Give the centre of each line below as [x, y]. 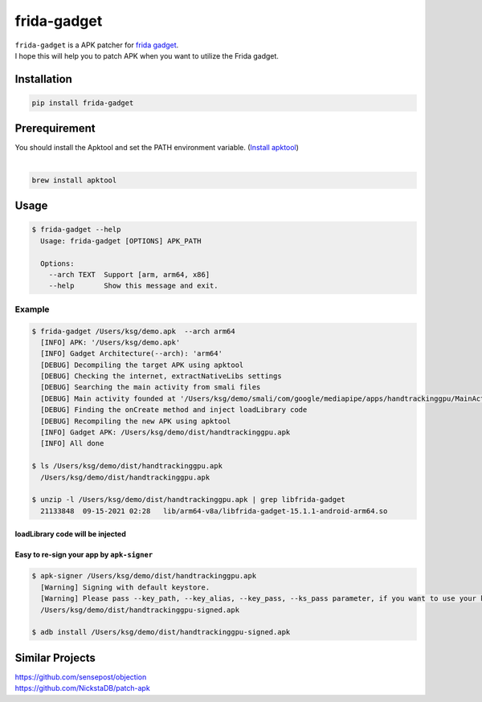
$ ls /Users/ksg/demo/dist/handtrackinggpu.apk [127, 466]
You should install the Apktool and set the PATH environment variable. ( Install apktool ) [157, 148]
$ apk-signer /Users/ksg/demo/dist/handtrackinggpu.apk [144, 576]
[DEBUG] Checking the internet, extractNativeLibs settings [161, 376]
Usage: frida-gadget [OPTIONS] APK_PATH [121, 241]
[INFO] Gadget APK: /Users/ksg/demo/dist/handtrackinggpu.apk [165, 433]
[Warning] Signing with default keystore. [125, 587]
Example [32, 309]
